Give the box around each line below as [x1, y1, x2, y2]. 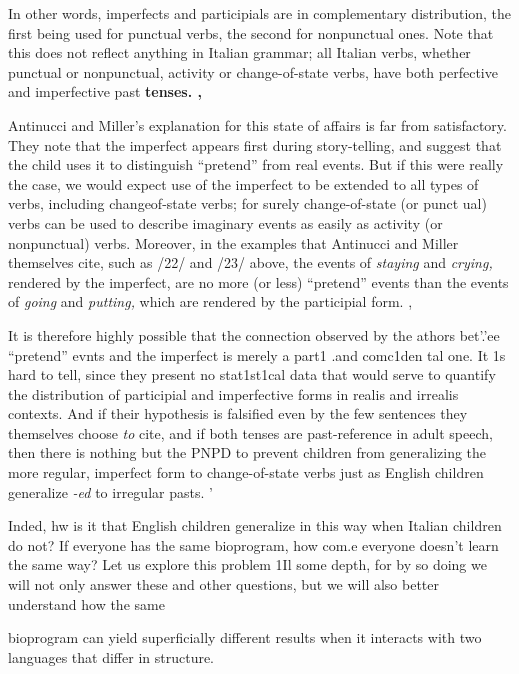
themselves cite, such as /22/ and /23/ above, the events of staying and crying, [8, 252, 493, 273]
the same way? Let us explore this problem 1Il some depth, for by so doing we [8, 554, 487, 575]
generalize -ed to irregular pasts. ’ [8, 481, 213, 502]
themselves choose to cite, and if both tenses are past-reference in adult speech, [8, 422, 493, 443]
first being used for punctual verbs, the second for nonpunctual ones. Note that [8, 22, 494, 43]
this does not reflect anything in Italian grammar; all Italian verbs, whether [8, 42, 471, 63]
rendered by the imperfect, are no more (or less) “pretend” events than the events [8, 271, 509, 292]
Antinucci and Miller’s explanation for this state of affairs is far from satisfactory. [8, 114, 507, 135]
